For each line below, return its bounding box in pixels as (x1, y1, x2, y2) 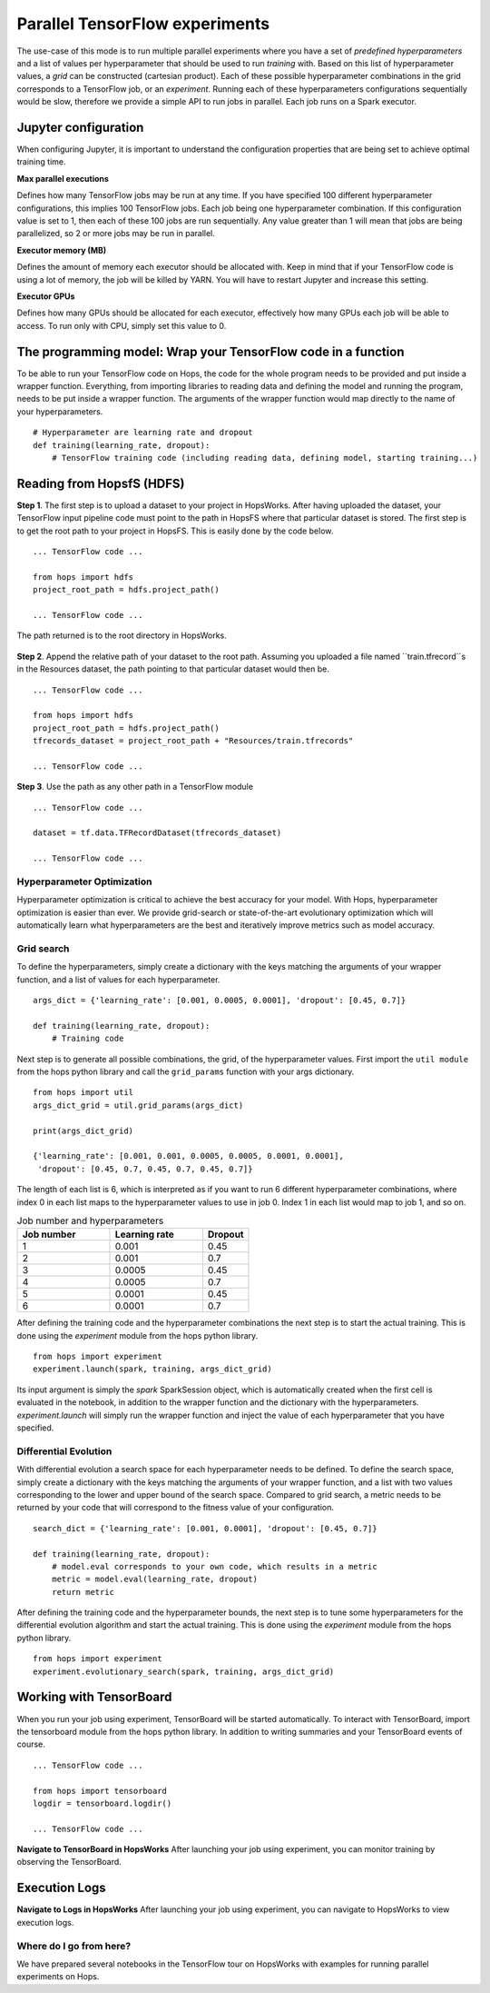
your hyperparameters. (16, 405, 103, 417)
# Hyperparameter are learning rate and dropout (33, 427, 253, 438)
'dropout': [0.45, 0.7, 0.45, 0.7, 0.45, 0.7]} (37, 1163, 253, 1174)
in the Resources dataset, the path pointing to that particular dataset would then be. (16, 663, 330, 674)
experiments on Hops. (16, 1971, 100, 1982)
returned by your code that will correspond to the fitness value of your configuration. (16, 1502, 335, 1513)
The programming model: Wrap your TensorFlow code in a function (16, 344, 405, 359)
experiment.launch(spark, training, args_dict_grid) (33, 1364, 272, 1374)
